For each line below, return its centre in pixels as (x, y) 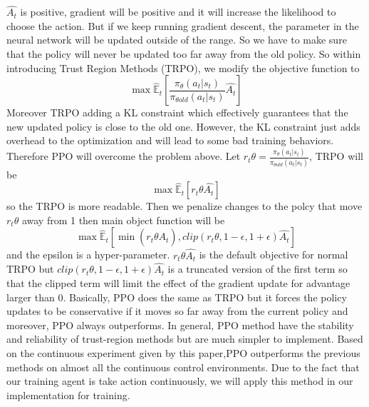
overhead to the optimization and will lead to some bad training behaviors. (170, 140)
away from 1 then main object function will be (123, 220)
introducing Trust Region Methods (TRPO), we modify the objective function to (183, 67)
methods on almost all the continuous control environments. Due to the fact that (183, 367)
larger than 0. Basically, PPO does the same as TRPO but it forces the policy (177, 297)
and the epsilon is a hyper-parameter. (88, 255)
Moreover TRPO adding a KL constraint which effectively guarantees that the (177, 112)
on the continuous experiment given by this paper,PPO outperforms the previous (183, 352)
